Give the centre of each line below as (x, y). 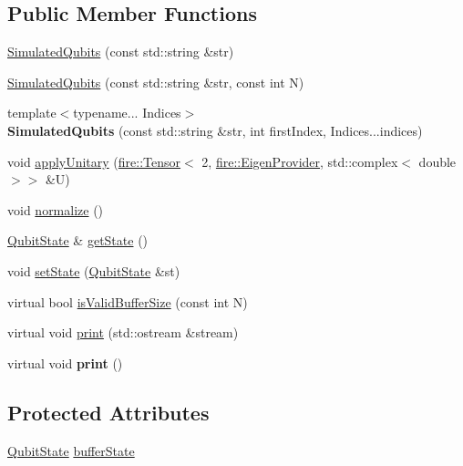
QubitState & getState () (78, 240)
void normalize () (56, 209)
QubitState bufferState (71, 450)
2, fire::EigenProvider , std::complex (300, 161)
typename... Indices (127, 113)
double (437, 161)
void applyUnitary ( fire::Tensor (94, 161)
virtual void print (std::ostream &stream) (123, 332)
